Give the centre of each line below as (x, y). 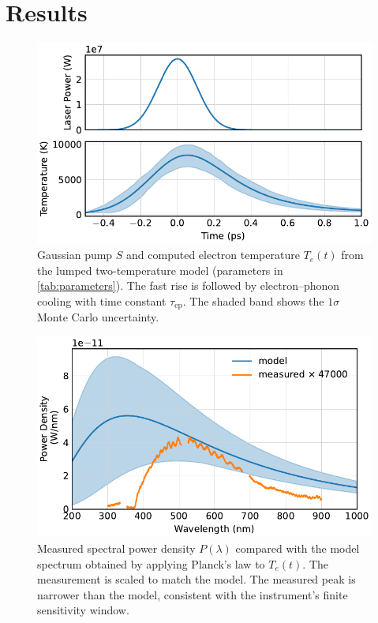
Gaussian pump (75, 255)
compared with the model (298, 548)
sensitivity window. (83, 610)
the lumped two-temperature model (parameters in (160, 270)
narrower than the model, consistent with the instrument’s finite (193, 594)
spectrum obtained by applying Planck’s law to (151, 563)
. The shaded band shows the (253, 300)
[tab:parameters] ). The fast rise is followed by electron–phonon (189, 285)
